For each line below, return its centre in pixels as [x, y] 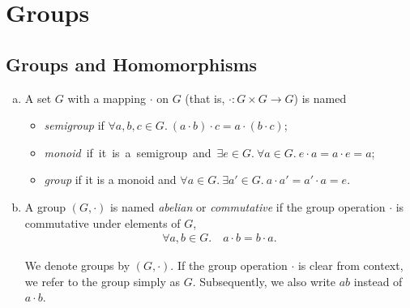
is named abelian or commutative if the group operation [248, 206]
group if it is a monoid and [110, 180]
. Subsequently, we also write [264, 281]
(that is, [205, 98]
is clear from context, [350, 265]
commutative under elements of [102, 222]
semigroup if [74, 125]
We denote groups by [77, 265]
